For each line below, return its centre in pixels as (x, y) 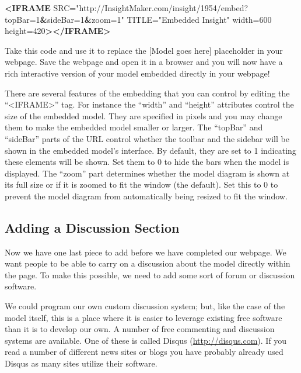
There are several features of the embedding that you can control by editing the (147, 93)
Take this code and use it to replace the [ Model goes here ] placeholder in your (144, 50)
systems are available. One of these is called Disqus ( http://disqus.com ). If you (146, 340)
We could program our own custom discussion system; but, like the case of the (145, 306)
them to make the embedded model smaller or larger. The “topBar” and (134, 127)
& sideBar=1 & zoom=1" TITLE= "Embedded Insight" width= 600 (156, 19)
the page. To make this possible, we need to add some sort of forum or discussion (150, 274)
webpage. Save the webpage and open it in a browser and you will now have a (144, 62)
